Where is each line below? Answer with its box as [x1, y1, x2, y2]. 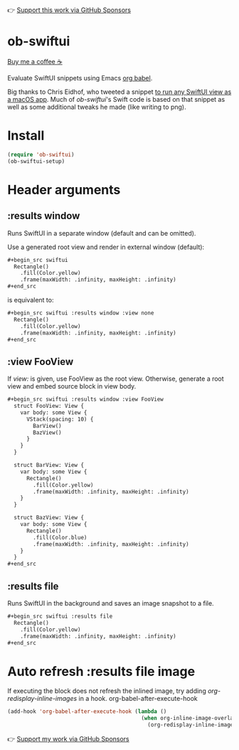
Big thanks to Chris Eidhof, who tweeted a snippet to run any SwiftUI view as [7, 88, 232, 96]
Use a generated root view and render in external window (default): [7, 243, 205, 251]
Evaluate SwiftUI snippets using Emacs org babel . [7, 73, 153, 82]
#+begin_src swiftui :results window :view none [7, 310, 154, 317]
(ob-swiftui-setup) [7, 157, 65, 165]
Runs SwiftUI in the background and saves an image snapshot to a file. [7, 599, 215, 607]
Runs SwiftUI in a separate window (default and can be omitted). [7, 228, 196, 237]
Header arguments [7, 181, 121, 198]
